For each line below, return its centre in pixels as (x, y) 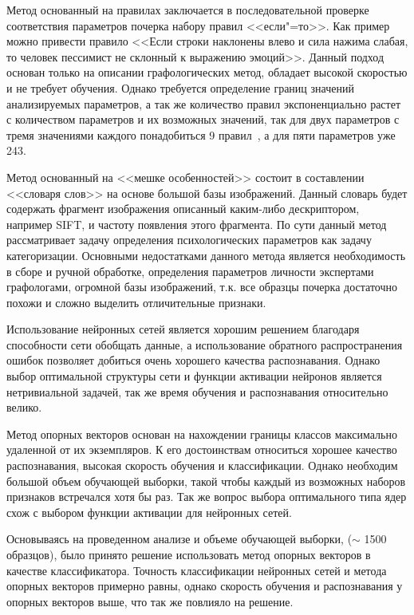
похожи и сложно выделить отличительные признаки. (136, 302)
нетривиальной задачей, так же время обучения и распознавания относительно (197, 391)
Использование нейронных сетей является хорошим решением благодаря (183, 329)
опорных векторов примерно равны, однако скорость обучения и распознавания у (205, 586)
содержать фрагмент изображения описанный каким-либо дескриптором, (183, 209)
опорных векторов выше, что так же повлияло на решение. (150, 601)
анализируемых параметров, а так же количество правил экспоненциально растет (204, 103)
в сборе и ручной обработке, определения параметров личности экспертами (190, 271)
